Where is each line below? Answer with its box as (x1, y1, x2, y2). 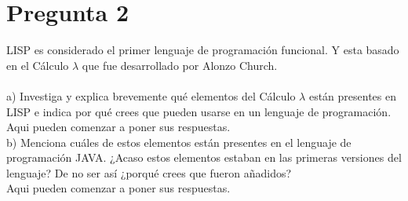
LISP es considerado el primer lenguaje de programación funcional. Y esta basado (6, 42, 399, 58)
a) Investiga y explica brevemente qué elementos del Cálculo (6, 87, 296, 104)
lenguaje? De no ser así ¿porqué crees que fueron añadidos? (6, 164, 292, 181)
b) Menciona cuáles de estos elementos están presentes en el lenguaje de (6, 133, 352, 150)
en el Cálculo (6, 57, 69, 73)
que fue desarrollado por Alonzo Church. (82, 57, 278, 73)
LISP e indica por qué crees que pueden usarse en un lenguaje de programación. (6, 103, 392, 119)
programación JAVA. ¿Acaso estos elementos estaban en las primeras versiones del (6, 149, 402, 166)
